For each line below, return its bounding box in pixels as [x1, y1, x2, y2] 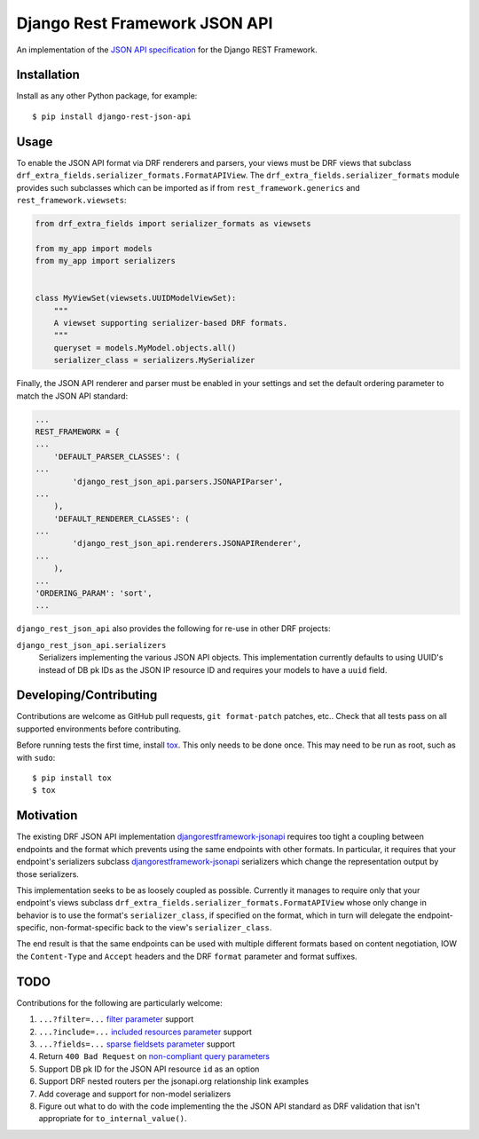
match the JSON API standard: [16, 391, 129, 401]
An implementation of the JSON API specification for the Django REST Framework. [16, 44, 318, 55]
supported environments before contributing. [16, 724, 182, 734]
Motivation [16, 808, 78, 823]
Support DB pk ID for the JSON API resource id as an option [38, 1064, 260, 1074]
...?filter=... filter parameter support [38, 1014, 194, 1024]
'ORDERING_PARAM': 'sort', [35, 589, 153, 598]
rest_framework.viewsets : [16, 194, 127, 205]
